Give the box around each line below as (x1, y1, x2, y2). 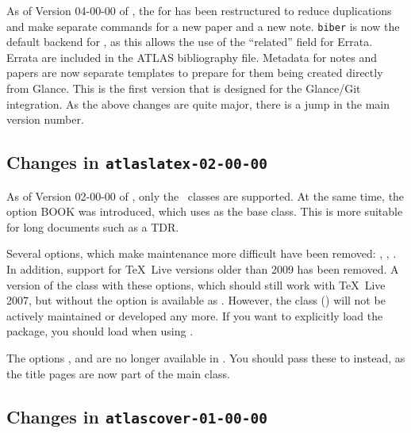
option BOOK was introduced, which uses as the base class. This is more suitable (6, 203, 403, 220)
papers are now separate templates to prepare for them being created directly (6, 64, 383, 81)
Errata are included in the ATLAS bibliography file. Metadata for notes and (6, 48, 378, 65)
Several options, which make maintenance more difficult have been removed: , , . (6, 245, 397, 262)
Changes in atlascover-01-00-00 (6, 404, 268, 428)
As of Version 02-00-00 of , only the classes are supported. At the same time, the (6, 187, 405, 204)
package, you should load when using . (6, 323, 194, 339)
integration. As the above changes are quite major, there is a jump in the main (6, 95, 390, 112)
